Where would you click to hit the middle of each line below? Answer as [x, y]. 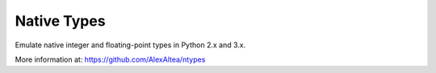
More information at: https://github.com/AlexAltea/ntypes [110, 59]
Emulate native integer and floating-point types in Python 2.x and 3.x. [130, 45]
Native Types [60, 21]
